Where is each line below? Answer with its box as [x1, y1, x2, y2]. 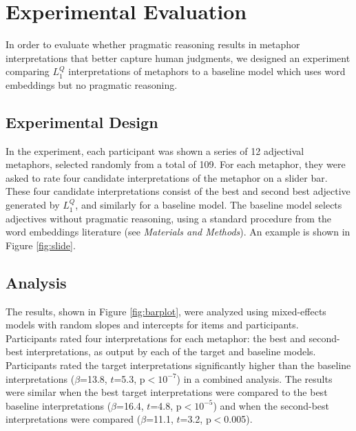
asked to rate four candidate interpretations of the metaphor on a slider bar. [6, 170, 328, 185]
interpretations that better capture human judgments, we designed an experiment [6, 50, 350, 65]
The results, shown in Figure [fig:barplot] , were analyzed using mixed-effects [6, 304, 326, 318]
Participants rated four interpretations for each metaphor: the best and [6, 330, 306, 345]
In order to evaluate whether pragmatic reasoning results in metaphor [6, 37, 300, 52]
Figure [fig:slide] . [6, 238, 76, 252]
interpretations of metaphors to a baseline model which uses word [68, 64, 346, 78]
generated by [6, 198, 60, 212]
